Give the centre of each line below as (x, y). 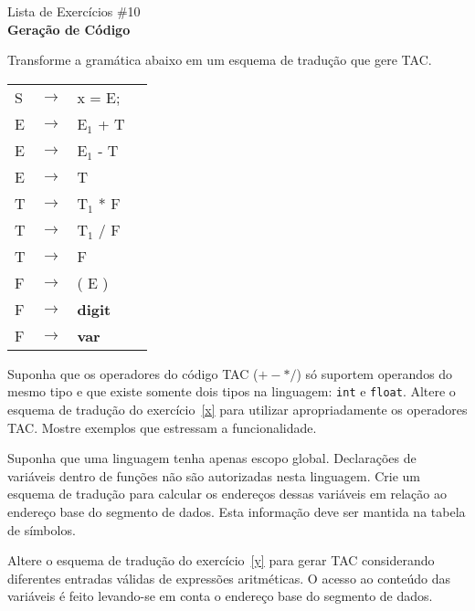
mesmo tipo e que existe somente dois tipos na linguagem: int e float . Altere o (232, 391)
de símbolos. (42, 529)
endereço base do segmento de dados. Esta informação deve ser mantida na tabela (237, 511)
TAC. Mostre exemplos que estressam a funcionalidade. (162, 427)
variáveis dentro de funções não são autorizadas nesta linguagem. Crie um (214, 475)
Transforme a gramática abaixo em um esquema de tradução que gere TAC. (220, 60)
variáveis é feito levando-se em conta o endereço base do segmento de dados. (220, 596)
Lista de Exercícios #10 (74, 11)
